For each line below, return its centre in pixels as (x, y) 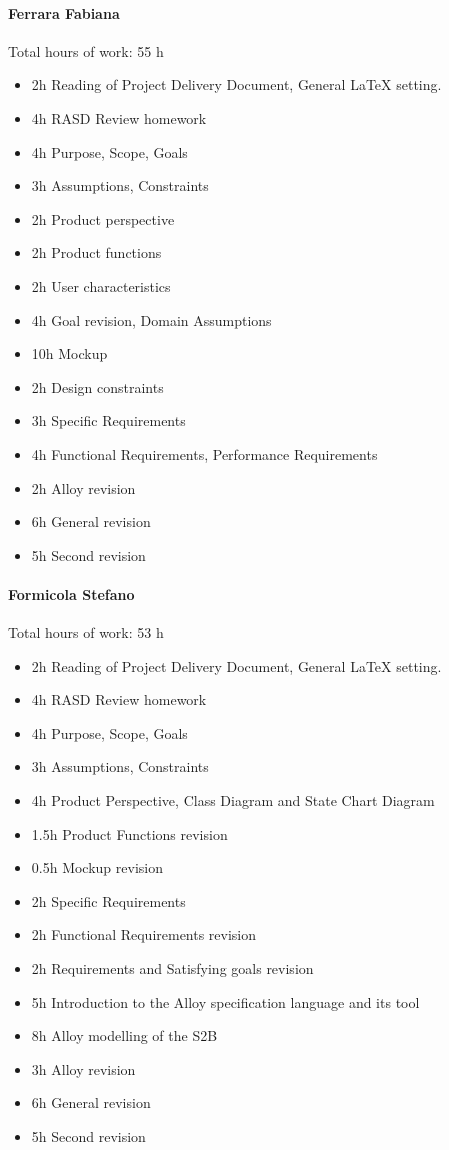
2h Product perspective (103, 218)
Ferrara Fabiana (64, 12)
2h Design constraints (97, 386)
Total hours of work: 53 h (86, 632)
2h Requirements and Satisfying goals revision (172, 968)
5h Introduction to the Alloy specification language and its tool (225, 1001)
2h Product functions (96, 252)
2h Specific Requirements (108, 900)
